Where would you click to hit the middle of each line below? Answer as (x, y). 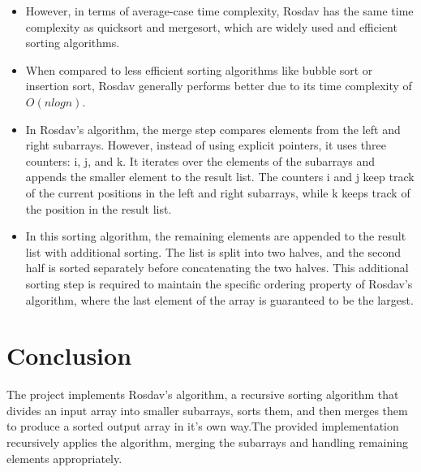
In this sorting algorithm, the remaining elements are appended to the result (216, 236)
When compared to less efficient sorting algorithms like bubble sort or (199, 69)
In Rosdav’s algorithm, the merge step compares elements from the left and (213, 129)
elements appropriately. (64, 458)
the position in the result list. (99, 208)
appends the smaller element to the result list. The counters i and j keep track (220, 177)
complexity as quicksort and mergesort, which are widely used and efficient (211, 26)
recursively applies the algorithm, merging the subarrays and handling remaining (207, 442)
